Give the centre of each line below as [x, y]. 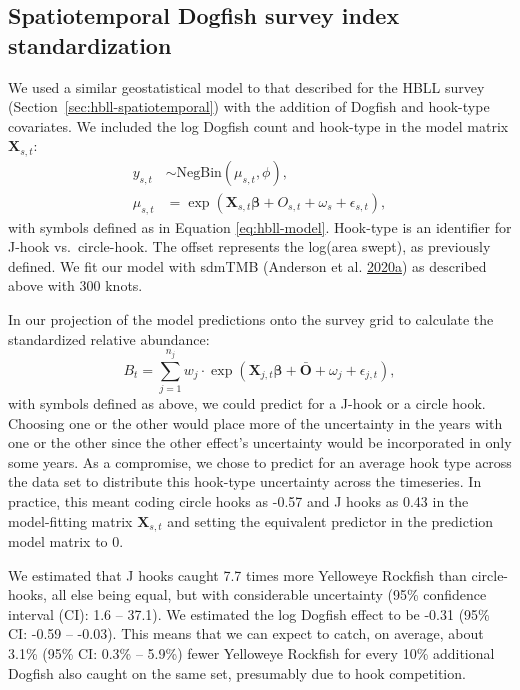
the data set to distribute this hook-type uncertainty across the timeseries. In [245, 481]
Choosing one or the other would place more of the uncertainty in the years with [255, 422]
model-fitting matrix [70, 520]
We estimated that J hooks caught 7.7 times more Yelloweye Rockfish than [237, 574]
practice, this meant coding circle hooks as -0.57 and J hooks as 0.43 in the [238, 500]
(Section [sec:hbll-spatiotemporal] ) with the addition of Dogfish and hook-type [249, 106]
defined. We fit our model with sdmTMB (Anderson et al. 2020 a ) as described [247, 265]
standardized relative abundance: [109, 338]
